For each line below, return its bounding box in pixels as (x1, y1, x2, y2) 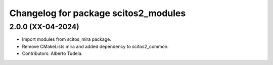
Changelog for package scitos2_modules (9, 8, 186, 19)
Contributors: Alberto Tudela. (22, 50, 83, 56)
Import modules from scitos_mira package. (22, 36, 111, 42)
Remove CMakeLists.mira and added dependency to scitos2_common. (22, 43, 169, 49)
